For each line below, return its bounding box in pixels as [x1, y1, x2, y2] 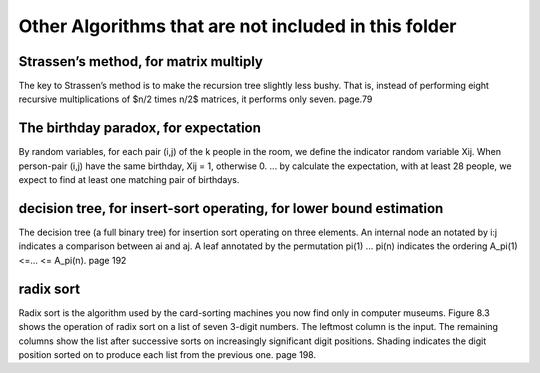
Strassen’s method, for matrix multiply [18, 53, 264, 70]
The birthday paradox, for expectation [18, 120, 262, 137]
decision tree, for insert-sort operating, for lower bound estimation [18, 200, 444, 217]
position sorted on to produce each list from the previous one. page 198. [18, 348, 317, 360]
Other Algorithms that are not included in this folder [18, 15, 457, 37]
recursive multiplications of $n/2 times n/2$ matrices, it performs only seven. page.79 [18, 93, 373, 105]
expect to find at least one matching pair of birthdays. [18, 174, 240, 186]
